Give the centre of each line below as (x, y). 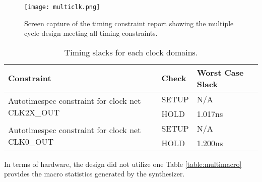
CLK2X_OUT (34, 112)
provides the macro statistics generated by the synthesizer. (94, 174)
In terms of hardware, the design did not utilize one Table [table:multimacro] (123, 164)
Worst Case (220, 72)
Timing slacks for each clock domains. (131, 52)
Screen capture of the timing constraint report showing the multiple (129, 23)
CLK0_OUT (31, 141)
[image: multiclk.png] (62, 7)
